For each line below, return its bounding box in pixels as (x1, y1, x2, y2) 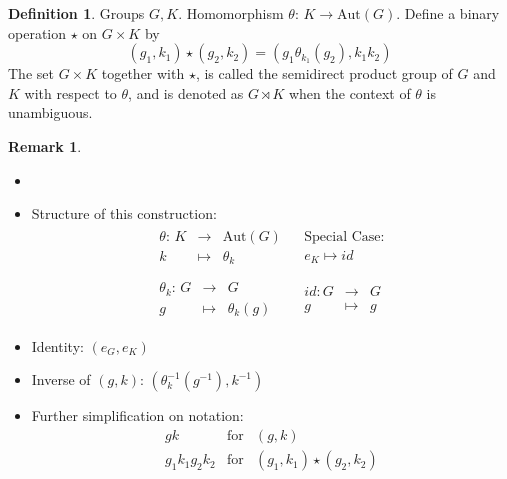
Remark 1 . (8, 135, 82, 156)
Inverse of (31, 369, 91, 390)
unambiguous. (8, 102, 93, 123)
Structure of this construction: (31, 203, 217, 224)
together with (101, 63, 185, 84)
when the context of (288, 82, 411, 103)
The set (8, 63, 54, 84)
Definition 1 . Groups (8, 3, 145, 23)
